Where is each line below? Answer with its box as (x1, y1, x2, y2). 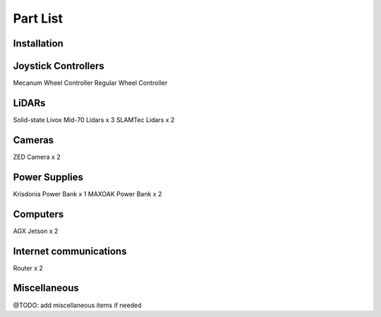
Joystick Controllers (13, 60, 105, 72)
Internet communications (13, 245, 127, 257)
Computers (13, 208, 64, 220)
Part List (13, 11, 64, 26)
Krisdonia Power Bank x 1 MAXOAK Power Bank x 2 (13, 189, 162, 198)
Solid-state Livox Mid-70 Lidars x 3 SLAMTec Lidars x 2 (13, 115, 175, 124)
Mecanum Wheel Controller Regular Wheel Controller (13, 78, 168, 88)
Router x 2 (13, 263, 44, 272)
